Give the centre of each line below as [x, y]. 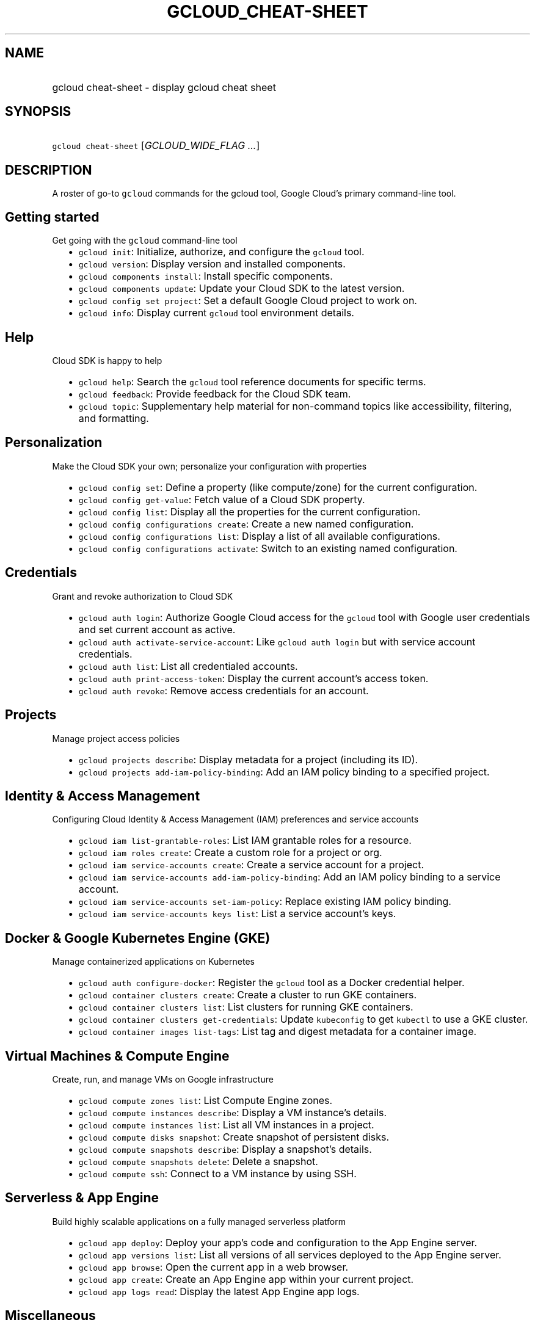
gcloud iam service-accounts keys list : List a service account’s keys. [237, 914]
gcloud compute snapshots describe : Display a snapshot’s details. [225, 1149]
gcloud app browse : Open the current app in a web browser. [213, 1267]
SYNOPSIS [38, 112]
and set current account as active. [157, 629]
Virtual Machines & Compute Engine [117, 1056]
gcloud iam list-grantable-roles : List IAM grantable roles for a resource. [245, 840]
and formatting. [114, 418]
